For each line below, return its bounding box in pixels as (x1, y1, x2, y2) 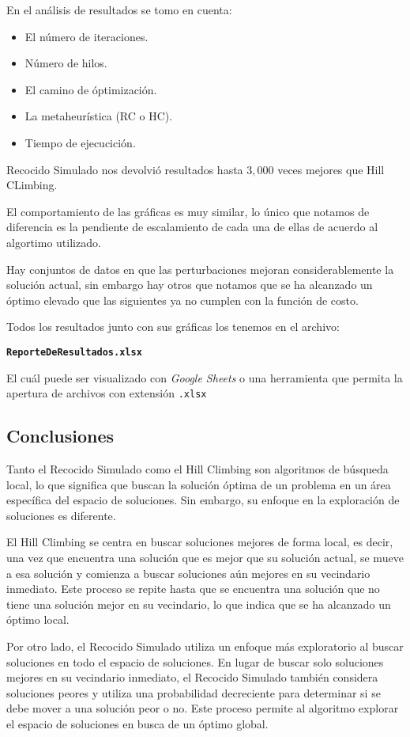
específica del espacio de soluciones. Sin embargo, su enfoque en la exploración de (6, 492, 400, 508)
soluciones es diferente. (6, 507, 116, 523)
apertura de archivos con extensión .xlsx (6, 385, 207, 401)
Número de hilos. (24, 55, 107, 71)
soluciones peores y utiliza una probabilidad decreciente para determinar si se (6, 684, 381, 701)
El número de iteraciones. (24, 28, 149, 44)
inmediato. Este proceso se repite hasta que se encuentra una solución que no (6, 580, 380, 597)
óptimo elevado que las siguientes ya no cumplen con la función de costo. (6, 291, 359, 308)
